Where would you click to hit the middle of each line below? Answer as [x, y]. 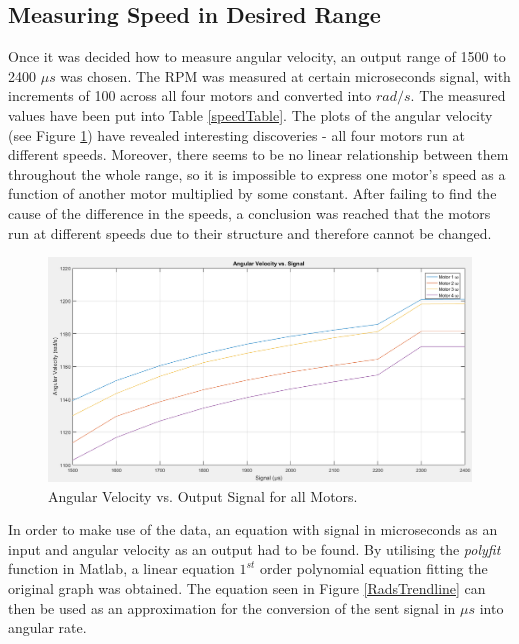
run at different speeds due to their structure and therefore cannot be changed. [250, 232]
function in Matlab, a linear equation [121, 568]
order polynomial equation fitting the [374, 568]
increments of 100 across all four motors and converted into [190, 95]
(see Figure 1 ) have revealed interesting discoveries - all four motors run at [236, 134]
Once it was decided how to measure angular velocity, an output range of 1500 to [257, 56]
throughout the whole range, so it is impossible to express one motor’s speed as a [257, 173]
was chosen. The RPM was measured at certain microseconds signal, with [285, 75]
